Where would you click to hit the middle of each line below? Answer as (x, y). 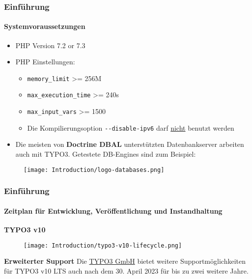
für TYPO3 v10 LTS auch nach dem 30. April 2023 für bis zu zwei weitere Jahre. (126, 270)
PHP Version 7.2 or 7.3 (50, 45)
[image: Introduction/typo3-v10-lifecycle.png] (103, 245)
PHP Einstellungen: (45, 62)
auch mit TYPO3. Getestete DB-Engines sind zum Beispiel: (106, 154)
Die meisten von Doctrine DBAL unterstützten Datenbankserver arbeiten (130, 144)
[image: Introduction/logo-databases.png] (94, 170)
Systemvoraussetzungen (45, 26)
